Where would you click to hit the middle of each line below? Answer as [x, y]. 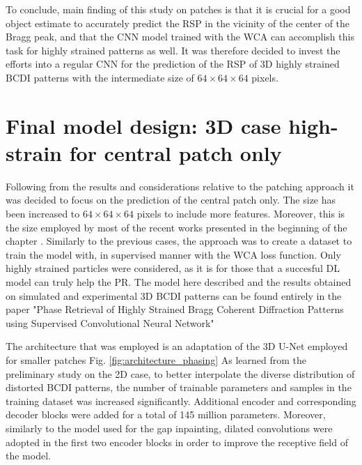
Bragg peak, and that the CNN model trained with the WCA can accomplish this [180, 37]
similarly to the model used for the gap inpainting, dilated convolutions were [169, 428]
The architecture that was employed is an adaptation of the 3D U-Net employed [177, 346]
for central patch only [175, 152]
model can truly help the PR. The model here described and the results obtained [179, 282]
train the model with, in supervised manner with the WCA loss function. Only [173, 254]
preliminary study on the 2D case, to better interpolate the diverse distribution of [180, 373]
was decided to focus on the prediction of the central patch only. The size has [171, 200]
